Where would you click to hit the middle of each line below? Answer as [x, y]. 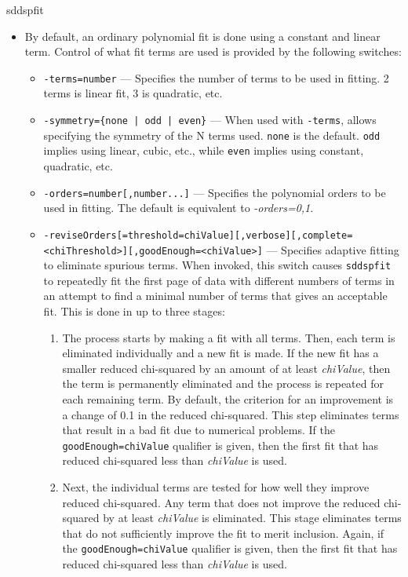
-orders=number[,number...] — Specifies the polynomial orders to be [215, 192]
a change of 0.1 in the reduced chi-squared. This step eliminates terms [231, 414]
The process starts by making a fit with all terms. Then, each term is [229, 337]
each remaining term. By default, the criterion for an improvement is [228, 398]
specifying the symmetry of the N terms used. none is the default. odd [212, 135]
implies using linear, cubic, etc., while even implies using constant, [204, 150]
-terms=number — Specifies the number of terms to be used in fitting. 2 [216, 77]
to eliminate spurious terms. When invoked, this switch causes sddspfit [217, 265]
